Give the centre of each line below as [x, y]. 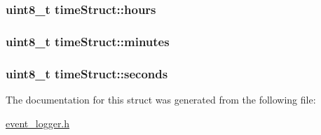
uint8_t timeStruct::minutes [88, 41]
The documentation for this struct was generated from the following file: [161, 99]
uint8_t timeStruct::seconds [87, 73]
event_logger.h [38, 123]
